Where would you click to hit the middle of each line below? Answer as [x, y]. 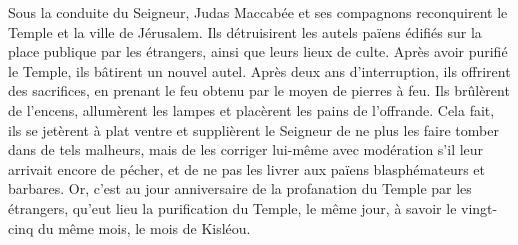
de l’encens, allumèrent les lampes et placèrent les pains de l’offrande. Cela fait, [251, 109]
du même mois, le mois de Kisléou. [144, 227]
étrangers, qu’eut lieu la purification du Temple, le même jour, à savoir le [232, 207]
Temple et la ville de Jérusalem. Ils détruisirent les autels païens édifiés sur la [245, 31]
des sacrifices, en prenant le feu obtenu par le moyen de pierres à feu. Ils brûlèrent [259, 90]
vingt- [479, 207]
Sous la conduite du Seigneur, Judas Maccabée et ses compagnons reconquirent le [258, 12]
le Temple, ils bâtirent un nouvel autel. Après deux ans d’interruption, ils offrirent [259, 70]
